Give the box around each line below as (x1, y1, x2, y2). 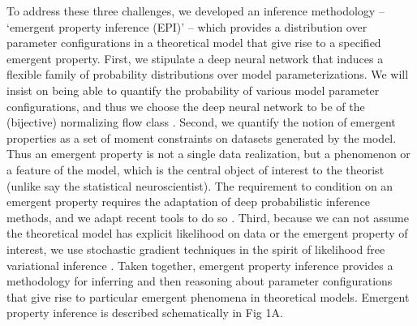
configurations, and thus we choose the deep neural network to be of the (6, 97, 365, 114)
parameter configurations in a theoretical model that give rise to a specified (6, 34, 381, 51)
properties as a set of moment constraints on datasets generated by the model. (6, 129, 397, 146)
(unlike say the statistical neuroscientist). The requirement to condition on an (6, 177, 393, 194)
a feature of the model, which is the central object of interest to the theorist (6, 161, 385, 178)
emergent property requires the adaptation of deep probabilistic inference (6, 193, 371, 210)
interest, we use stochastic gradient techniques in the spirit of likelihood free (6, 240, 385, 257)
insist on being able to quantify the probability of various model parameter (6, 81, 380, 98)
